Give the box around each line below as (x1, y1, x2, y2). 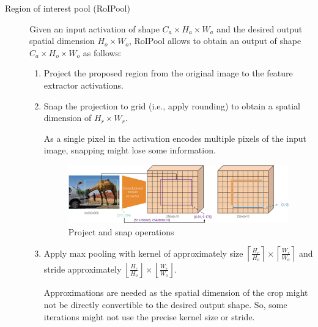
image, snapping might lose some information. (43, 144, 216, 156)
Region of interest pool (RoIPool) (5, 2, 130, 14)
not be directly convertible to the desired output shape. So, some (43, 298, 287, 311)
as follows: (83, 46, 122, 59)
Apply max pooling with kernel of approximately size (43, 246, 243, 259)
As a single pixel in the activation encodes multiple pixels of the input (43, 131, 307, 144)
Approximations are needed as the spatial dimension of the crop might (43, 286, 308, 299)
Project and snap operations (68, 225, 174, 238)
